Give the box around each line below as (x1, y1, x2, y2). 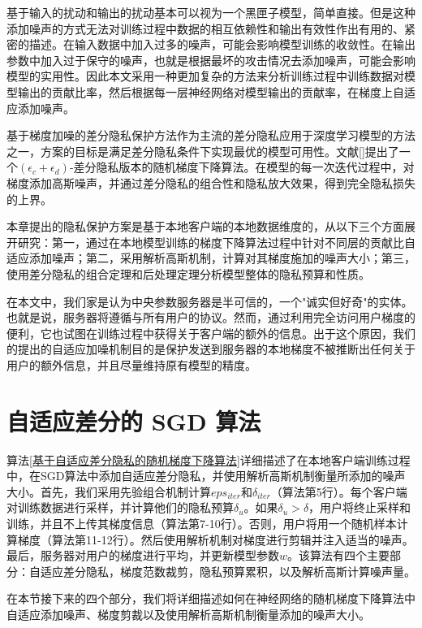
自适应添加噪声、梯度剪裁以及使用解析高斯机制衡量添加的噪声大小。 (6, 605, 370, 622)
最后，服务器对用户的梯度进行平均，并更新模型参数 (6, 547, 279, 564)
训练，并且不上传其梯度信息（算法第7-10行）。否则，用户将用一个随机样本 (6, 514, 397, 531)
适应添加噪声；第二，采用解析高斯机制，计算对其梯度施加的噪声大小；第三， (6, 249, 416, 266)
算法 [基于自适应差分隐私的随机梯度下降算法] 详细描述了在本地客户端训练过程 (6, 451, 411, 468)
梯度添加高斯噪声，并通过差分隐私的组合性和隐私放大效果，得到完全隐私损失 (6, 174, 416, 191)
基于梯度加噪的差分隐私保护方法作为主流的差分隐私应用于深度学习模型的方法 (6, 127, 416, 144)
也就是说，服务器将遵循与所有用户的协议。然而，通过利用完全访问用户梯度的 (6, 309, 416, 326)
